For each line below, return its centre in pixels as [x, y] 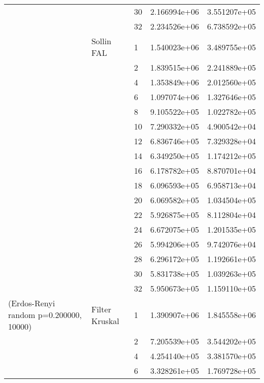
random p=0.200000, [45, 315]
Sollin [101, 41]
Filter [101, 309]
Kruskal [105, 321]
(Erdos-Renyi [32, 303]
